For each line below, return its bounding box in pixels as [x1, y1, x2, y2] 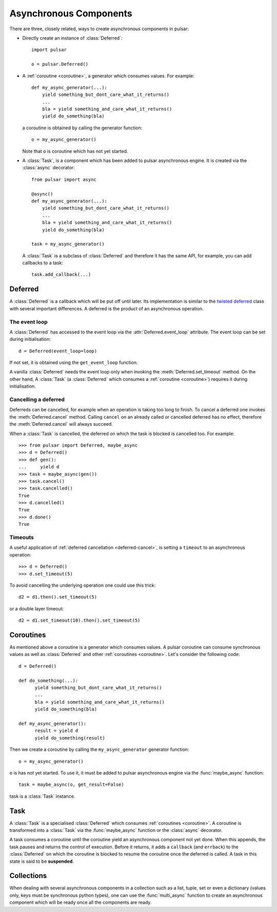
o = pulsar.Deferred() [31, 62, 89, 67]
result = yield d [34, 728, 78, 733]
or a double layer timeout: [9, 605, 64, 611]
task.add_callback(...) [31, 272, 91, 277]
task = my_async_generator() [31, 241, 105, 247]
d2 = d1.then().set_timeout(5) [18, 594, 97, 600]
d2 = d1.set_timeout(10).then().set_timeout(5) [18, 618, 141, 623]
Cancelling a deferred [9, 396, 65, 403]
